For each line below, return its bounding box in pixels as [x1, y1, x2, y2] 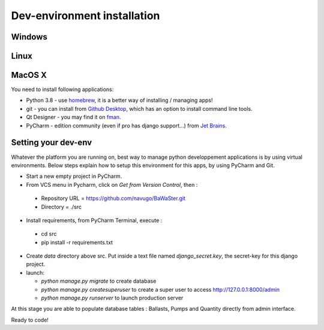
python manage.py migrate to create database [41, 277, 157, 284]
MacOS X [11, 70, 47, 80]
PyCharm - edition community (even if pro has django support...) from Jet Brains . [26, 122, 227, 129]
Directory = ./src [41, 203, 82, 210]
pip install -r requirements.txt [41, 238, 113, 246]
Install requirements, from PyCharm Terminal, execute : [26, 216, 163, 224]
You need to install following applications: [11, 86, 114, 93]
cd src [41, 231, 57, 238]
